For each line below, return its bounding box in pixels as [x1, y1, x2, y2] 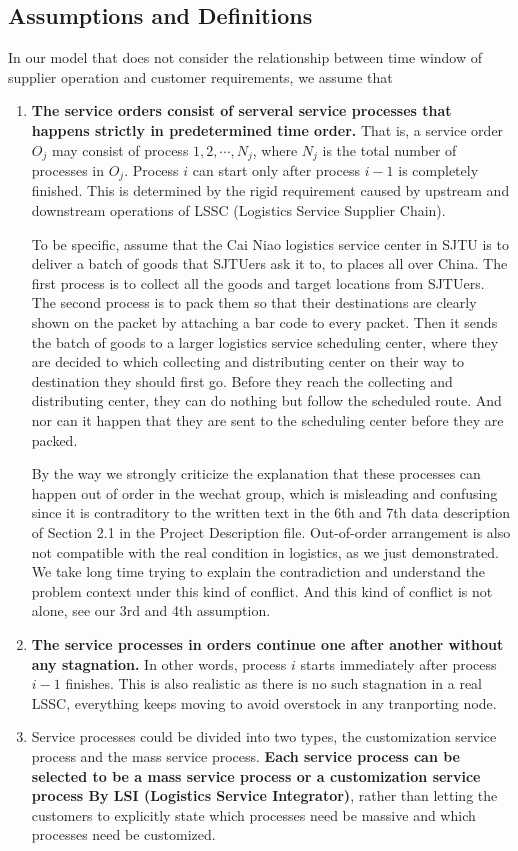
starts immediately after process [300, 653, 497, 674]
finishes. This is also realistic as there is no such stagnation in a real [65, 673, 482, 694]
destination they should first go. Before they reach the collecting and [31, 370, 453, 391]
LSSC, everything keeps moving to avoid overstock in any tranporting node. [31, 692, 497, 713]
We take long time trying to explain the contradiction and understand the [31, 561, 486, 582]
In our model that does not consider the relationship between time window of [8, 47, 483, 68]
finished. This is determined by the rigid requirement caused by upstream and [31, 180, 510, 201]
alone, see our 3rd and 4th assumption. [31, 600, 271, 621]
